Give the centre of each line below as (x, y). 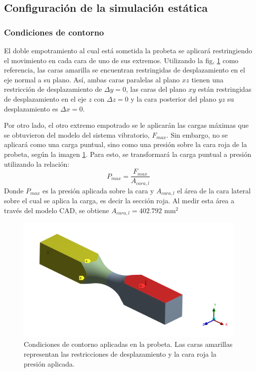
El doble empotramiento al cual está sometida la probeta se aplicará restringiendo (128, 50)
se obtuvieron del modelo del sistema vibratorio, (77, 134)
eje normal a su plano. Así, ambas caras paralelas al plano (92, 79)
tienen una (207, 79)
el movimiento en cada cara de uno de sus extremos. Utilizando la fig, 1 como (121, 60)
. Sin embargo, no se (197, 134)
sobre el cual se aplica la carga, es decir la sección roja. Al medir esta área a (119, 201)
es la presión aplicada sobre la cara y (98, 190)
